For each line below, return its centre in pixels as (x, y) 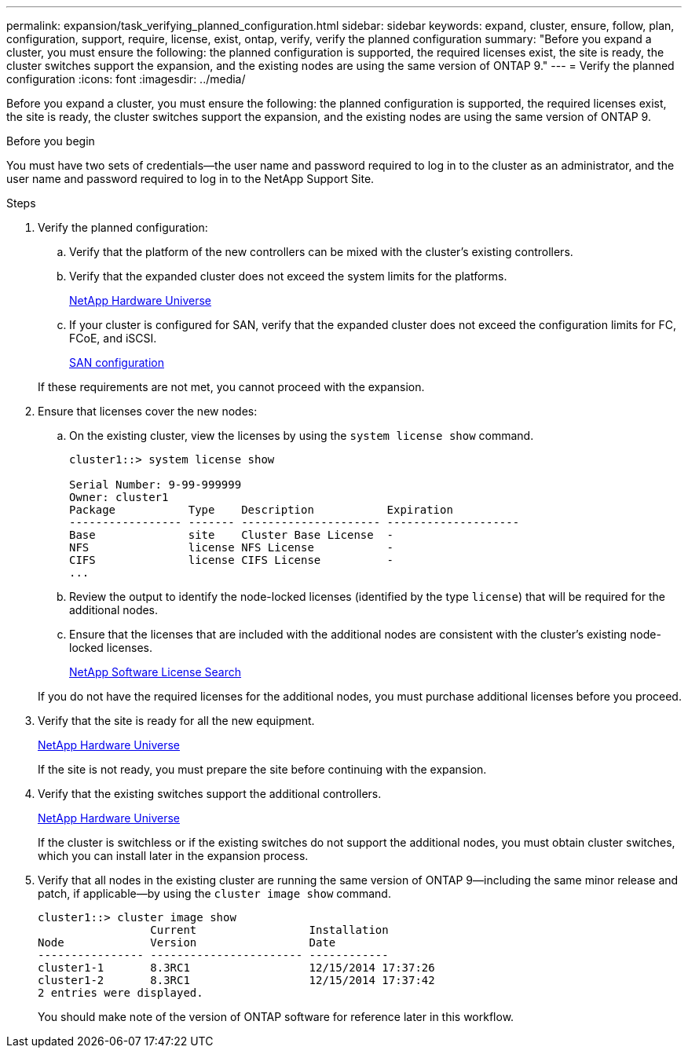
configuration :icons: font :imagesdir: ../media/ (126, 79)
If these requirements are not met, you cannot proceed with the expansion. (231, 387)
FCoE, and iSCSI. (113, 338)
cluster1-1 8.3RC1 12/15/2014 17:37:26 (236, 968)
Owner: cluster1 (119, 497)
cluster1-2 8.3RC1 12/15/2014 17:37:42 (236, 980)
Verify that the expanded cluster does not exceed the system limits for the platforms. (288, 276)
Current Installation (269, 930)
